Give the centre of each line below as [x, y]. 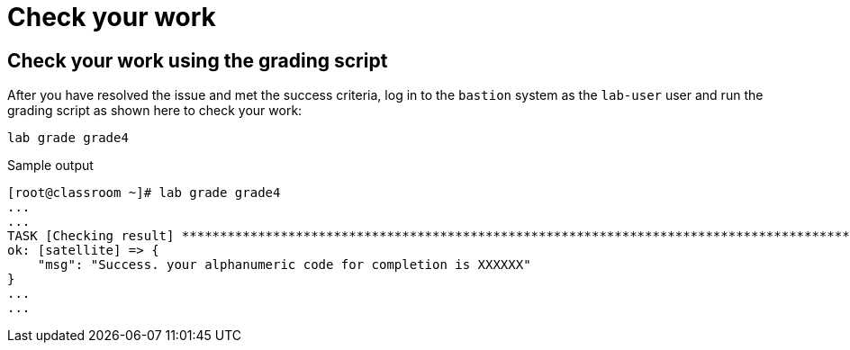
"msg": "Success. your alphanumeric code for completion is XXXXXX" [284, 265]
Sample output [50, 166]
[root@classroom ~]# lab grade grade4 [144, 193]
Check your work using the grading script [198, 60]
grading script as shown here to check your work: [155, 111]
